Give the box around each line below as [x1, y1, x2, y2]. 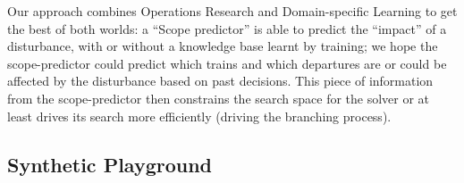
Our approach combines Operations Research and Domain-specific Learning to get [7, 2, 458, 20]
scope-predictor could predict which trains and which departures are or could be [7, 54, 447, 72]
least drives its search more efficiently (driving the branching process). [7, 106, 392, 125]
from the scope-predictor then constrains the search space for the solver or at [7, 88, 430, 107]
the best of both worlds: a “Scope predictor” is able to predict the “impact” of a [7, 19, 447, 37]
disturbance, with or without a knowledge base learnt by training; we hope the [7, 37, 438, 55]
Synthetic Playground [7, 150, 213, 178]
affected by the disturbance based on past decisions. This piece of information [7, 71, 434, 90]
